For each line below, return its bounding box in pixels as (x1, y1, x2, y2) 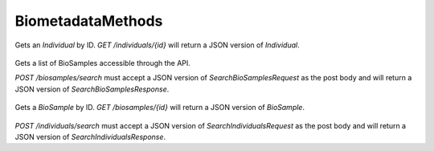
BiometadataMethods (14, 12, 163, 30)
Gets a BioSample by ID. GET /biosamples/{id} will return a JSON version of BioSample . (14, 103, 305, 112)
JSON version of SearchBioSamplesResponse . (14, 84, 170, 94)
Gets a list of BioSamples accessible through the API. (14, 58, 190, 67)
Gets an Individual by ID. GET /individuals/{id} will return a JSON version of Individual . (14, 40, 301, 50)
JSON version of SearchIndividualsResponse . (14, 132, 166, 141)
